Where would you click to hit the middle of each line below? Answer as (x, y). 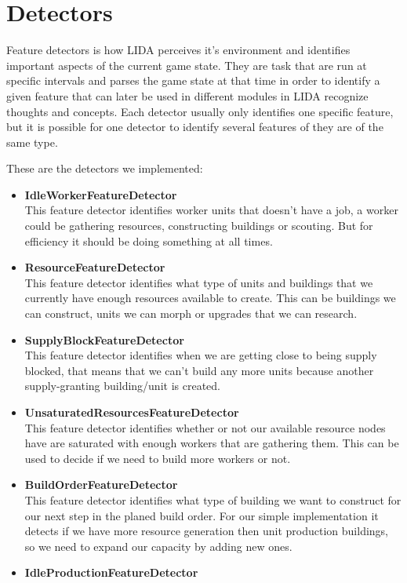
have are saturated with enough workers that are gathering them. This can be (212, 443)
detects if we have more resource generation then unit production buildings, (207, 531)
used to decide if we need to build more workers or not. (158, 458)
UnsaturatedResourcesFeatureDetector (132, 412)
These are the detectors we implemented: (105, 168)
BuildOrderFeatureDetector (101, 485)
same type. (32, 142)
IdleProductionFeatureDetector (111, 572)
